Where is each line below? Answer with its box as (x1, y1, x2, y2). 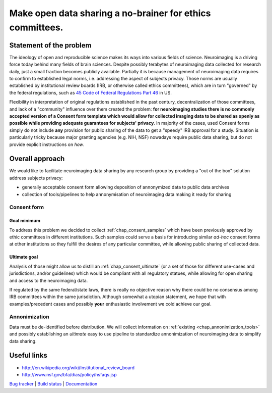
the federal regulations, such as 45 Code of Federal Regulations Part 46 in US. (9, 89, 172, 95)
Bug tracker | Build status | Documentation (9, 381, 98, 387)
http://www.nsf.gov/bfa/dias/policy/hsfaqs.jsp (22, 371, 117, 377)
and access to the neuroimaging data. (9, 277, 88, 283)
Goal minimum (9, 218, 40, 224)
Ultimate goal (9, 254, 38, 260)
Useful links (9, 351, 48, 360)
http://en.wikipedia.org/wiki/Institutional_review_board (22, 364, 135, 371)
